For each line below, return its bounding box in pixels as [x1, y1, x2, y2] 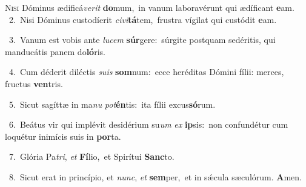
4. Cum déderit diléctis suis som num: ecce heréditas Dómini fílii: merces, [8, 65, 284, 78]
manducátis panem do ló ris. [5, 45, 105, 57]
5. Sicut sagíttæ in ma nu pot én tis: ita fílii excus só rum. [8, 97, 216, 110]
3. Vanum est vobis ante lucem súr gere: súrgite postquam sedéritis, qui [8, 33, 276, 46]
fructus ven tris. [5, 77, 63, 90]
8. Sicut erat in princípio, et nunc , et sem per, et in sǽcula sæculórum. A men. [8, 170, 302, 183]
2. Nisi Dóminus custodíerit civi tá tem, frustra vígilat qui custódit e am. [8, 13, 277, 25]
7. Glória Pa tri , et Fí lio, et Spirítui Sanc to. [8, 150, 175, 163]
